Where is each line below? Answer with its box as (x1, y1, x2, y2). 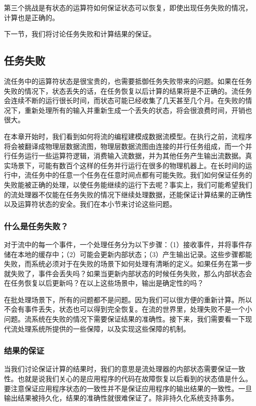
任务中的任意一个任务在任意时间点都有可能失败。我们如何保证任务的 (31, 170, 252, 180)
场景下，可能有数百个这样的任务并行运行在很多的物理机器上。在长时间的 (10, 160, 245, 170)
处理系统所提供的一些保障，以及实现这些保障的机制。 (17, 323, 190, 333)
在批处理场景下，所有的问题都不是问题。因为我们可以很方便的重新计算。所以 (4, 294, 252, 304)
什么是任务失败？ (4, 220, 68, 232)
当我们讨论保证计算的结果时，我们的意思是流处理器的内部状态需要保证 (4, 364, 231, 374)
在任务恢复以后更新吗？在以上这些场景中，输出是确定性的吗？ (4, 278, 204, 288)
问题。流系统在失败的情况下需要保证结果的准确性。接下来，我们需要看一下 (4, 314, 245, 324)
